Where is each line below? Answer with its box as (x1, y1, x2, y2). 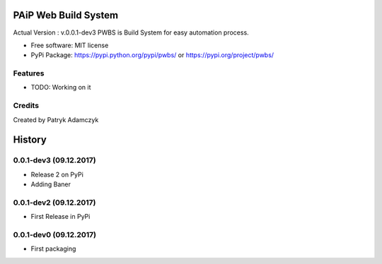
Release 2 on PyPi (30, 170, 84, 179)
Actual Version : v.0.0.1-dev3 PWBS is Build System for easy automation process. (13, 28, 249, 37)
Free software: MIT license (30, 41, 109, 49)
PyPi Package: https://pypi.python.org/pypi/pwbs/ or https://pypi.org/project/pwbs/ (30, 51, 274, 59)
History (13, 134, 47, 146)
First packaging (30, 244, 76, 253)
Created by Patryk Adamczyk (13, 115, 99, 124)
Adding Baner (30, 180, 71, 188)
